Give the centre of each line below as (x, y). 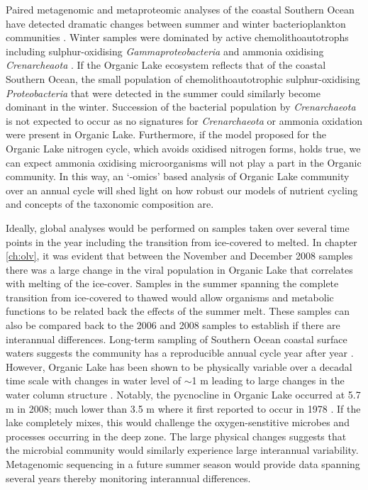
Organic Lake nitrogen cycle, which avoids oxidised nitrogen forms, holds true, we (183, 148)
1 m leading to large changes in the (268, 380)
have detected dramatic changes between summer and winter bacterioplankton (176, 23)
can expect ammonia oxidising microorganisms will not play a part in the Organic (184, 162)
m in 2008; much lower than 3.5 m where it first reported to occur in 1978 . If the (183, 408)
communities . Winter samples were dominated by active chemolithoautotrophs (177, 37)
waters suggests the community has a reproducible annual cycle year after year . (180, 353)
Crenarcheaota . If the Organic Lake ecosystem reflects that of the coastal (166, 65)
